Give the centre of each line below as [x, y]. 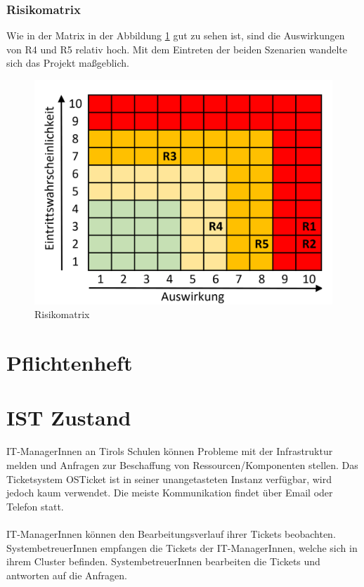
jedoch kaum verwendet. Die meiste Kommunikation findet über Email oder [170, 493]
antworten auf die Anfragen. [67, 575]
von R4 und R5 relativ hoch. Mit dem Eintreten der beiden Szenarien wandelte [177, 49]
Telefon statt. [35, 506]
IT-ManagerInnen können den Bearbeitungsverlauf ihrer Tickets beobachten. [171, 533]
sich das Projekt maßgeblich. [68, 63]
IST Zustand [69, 417]
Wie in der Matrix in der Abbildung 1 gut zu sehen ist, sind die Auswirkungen [176, 35]
